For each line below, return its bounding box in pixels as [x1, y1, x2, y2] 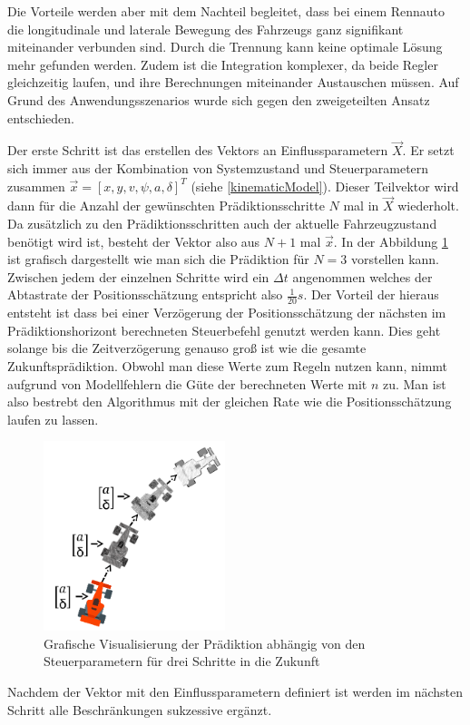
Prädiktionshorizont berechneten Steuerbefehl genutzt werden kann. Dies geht [7, 320, 441, 339]
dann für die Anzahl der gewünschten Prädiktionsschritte [7, 196, 325, 215]
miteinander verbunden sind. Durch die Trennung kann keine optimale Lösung [7, 37, 443, 56]
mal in [343, 196, 379, 215]
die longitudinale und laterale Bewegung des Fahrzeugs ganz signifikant [7, 19, 404, 38]
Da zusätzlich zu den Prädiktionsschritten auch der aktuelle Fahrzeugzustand [7, 213, 437, 232]
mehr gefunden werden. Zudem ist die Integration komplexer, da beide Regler [7, 54, 438, 73]
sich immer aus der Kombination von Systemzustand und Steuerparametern [7, 158, 429, 177]
